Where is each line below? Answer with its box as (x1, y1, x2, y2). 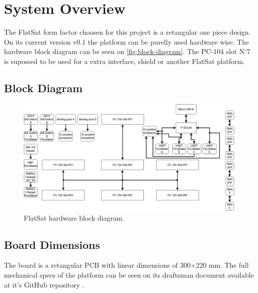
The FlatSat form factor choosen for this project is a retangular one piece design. (4, 27, 251, 37)
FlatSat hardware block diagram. (24, 212, 125, 223)
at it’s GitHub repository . (4, 279, 84, 290)
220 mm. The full (195, 260, 249, 270)
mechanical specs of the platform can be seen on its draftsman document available (4, 270, 254, 280)
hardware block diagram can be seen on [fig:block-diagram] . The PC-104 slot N (4, 46, 245, 57)
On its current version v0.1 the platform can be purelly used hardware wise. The (4, 36, 249, 47)
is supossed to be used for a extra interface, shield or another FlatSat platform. (4, 56, 245, 66)
